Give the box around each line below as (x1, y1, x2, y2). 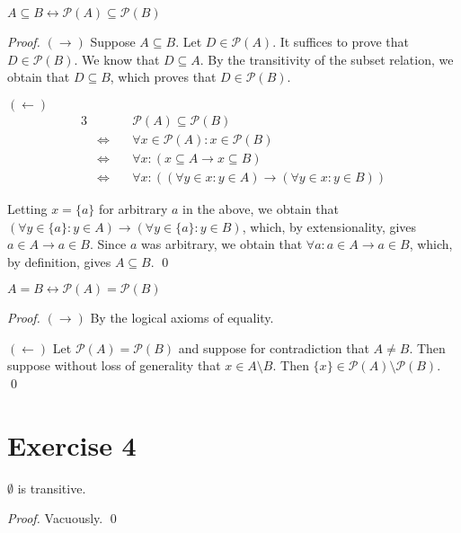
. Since (89, 235, 127, 253)
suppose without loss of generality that (7, 356, 221, 375)
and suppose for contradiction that (178, 338, 369, 357)
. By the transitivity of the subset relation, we (199, 49, 454, 68)
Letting (7, 199, 48, 218)
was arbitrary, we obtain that (141, 235, 303, 253)
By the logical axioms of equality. (90, 308, 274, 327)
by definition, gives (7, 252, 111, 271)
